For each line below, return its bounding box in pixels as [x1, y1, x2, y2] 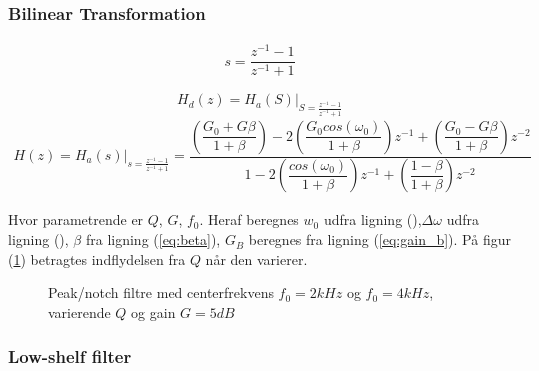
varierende [48, 301, 111, 322]
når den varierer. [205, 248, 308, 269]
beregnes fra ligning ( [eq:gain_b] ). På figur [248, 229, 511, 250]
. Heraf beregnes [199, 209, 299, 230]
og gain [131, 301, 176, 322]
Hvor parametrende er [8, 209, 144, 230]
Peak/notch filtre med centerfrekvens [48, 282, 274, 303]
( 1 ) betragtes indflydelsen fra [8, 248, 186, 269]
